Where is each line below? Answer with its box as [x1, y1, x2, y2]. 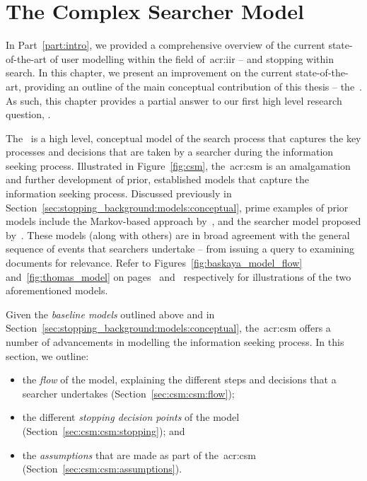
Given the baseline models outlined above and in [6, 306, 215, 321]
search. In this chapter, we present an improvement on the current [6, 65, 293, 80]
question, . [6, 107, 51, 122]
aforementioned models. [6, 283, 108, 298]
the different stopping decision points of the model [22, 410, 240, 424]
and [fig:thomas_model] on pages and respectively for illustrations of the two [6, 269, 351, 284]
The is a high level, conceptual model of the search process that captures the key [6, 130, 361, 145]
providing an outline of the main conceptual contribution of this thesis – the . [24, 79, 363, 93]
